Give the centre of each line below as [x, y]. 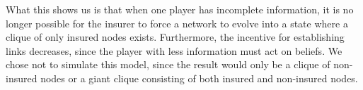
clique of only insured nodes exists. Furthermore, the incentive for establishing [175, 37]
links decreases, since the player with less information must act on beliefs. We [174, 50]
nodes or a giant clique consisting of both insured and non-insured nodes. [199, 78]
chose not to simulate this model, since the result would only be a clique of [168, 64]
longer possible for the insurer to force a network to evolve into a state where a [177, 23]
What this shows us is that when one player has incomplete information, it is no [180, 9]
